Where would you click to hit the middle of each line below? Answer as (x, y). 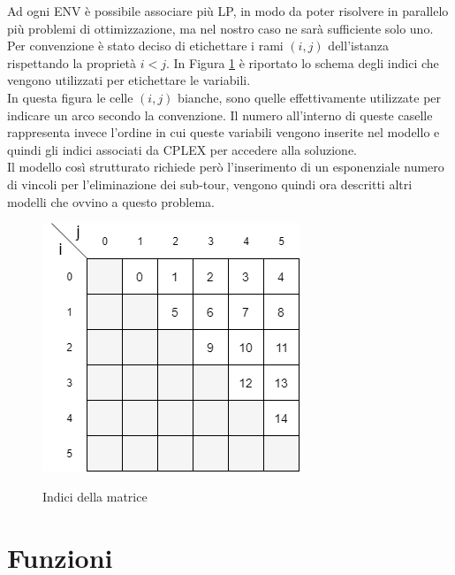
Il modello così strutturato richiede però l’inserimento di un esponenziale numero (226, 167)
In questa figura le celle (70, 97)
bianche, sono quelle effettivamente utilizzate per (310, 97)
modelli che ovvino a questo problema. (111, 201)
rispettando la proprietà (72, 62)
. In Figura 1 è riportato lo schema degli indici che (303, 62)
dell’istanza (358, 46)
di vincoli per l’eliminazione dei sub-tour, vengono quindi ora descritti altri (210, 184)
